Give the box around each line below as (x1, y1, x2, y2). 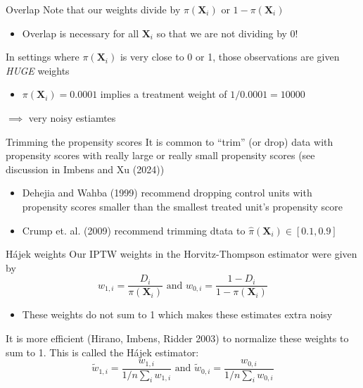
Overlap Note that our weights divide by (6, 2, 181, 16)
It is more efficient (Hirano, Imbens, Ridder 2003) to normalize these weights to (6, 330, 349, 345)
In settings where (6, 49, 79, 64)
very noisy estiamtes (28, 110, 116, 125)
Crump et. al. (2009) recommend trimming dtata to (22, 223, 246, 237)
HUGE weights (6, 63, 70, 77)
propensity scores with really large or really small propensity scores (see (6, 148, 315, 163)
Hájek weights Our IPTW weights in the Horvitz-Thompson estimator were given (6, 246, 357, 261)
